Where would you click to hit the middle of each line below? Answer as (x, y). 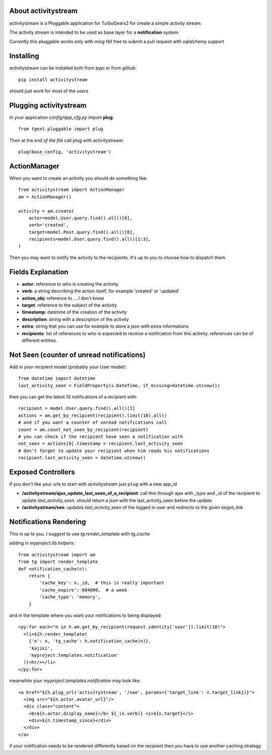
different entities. (40, 340)
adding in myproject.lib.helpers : (42, 543)
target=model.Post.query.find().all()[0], (82, 232)
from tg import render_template (58, 562)
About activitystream (44, 11)
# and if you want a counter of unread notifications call (93, 423)
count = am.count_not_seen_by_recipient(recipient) (83, 429)
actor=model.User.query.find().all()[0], (81, 218)
